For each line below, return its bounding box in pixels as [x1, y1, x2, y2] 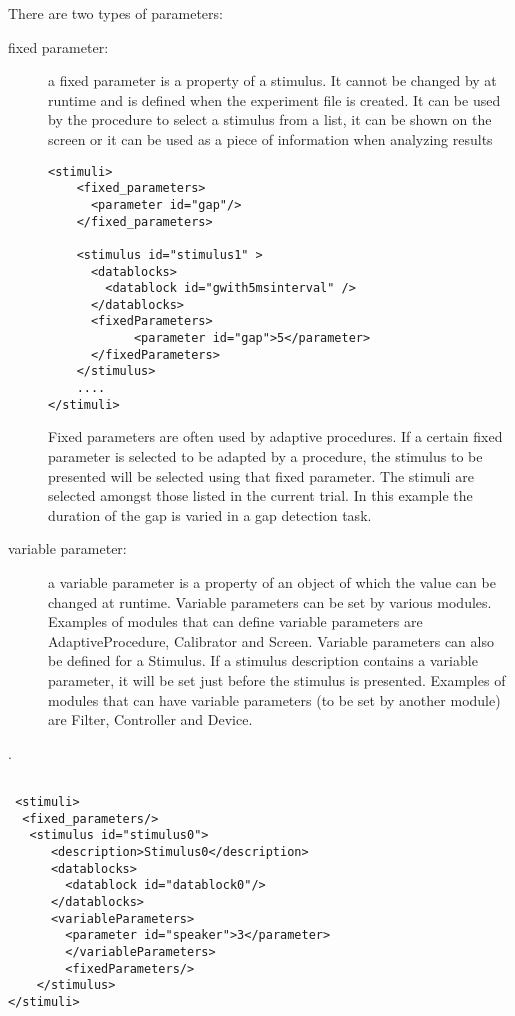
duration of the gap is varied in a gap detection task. [48, 504, 372, 525]
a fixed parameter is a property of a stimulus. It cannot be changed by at [48, 70, 497, 91]
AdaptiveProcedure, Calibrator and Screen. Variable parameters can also [48, 630, 494, 651]
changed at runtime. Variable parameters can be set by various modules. [48, 591, 492, 612]
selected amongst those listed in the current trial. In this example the [48, 485, 473, 506]
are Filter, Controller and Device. [48, 709, 253, 730]
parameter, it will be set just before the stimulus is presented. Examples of [48, 669, 506, 690]
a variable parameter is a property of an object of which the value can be [48, 571, 496, 592]
